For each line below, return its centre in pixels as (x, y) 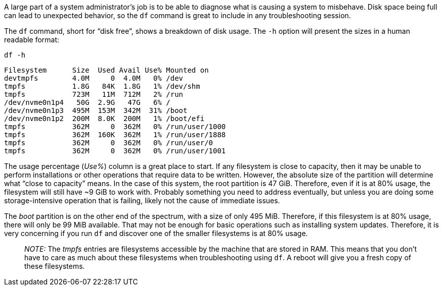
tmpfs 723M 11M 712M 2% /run (94, 94)
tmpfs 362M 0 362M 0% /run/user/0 (109, 143)
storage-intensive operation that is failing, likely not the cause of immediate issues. (142, 200)
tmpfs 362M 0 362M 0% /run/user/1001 (115, 151)
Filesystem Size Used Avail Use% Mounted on (106, 70)
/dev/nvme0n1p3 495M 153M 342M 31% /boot (96, 110)
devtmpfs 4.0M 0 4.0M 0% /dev (94, 78)
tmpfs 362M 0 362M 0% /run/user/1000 (115, 127)
